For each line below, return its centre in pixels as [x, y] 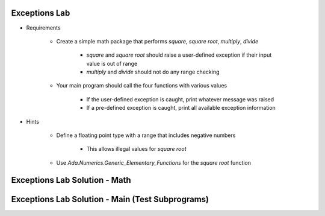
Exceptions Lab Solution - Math [71, 180]
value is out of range [112, 63]
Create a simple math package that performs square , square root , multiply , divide [157, 41]
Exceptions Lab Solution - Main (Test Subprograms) [110, 199]
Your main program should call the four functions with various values [142, 86]
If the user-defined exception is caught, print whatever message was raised [180, 99]
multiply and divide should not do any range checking [153, 72]
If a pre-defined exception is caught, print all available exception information [181, 108]
